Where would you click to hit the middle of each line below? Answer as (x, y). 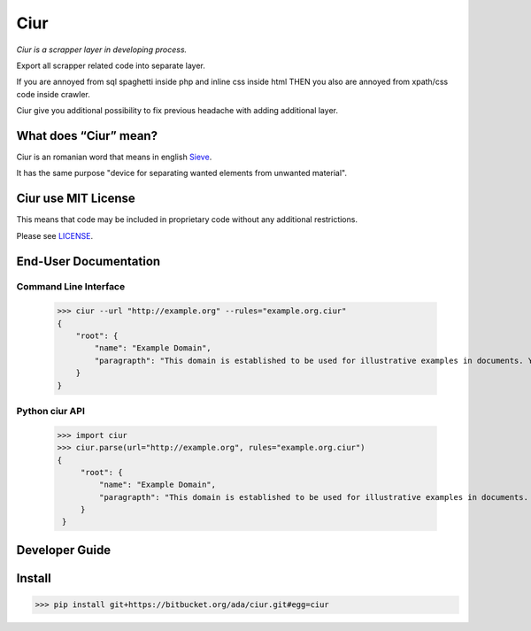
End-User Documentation (88, 261)
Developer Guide (64, 550)
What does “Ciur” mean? (87, 136)
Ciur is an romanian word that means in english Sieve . (114, 157)
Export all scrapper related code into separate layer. (111, 65)
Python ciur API (51, 411)
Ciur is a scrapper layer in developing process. (102, 50)
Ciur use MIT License (76, 199)
